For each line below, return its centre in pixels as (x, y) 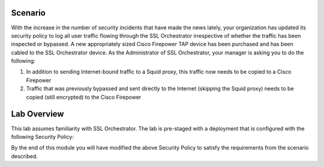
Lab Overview (37, 114)
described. (25, 156)
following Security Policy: (43, 136)
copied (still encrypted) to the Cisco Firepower (84, 97)
